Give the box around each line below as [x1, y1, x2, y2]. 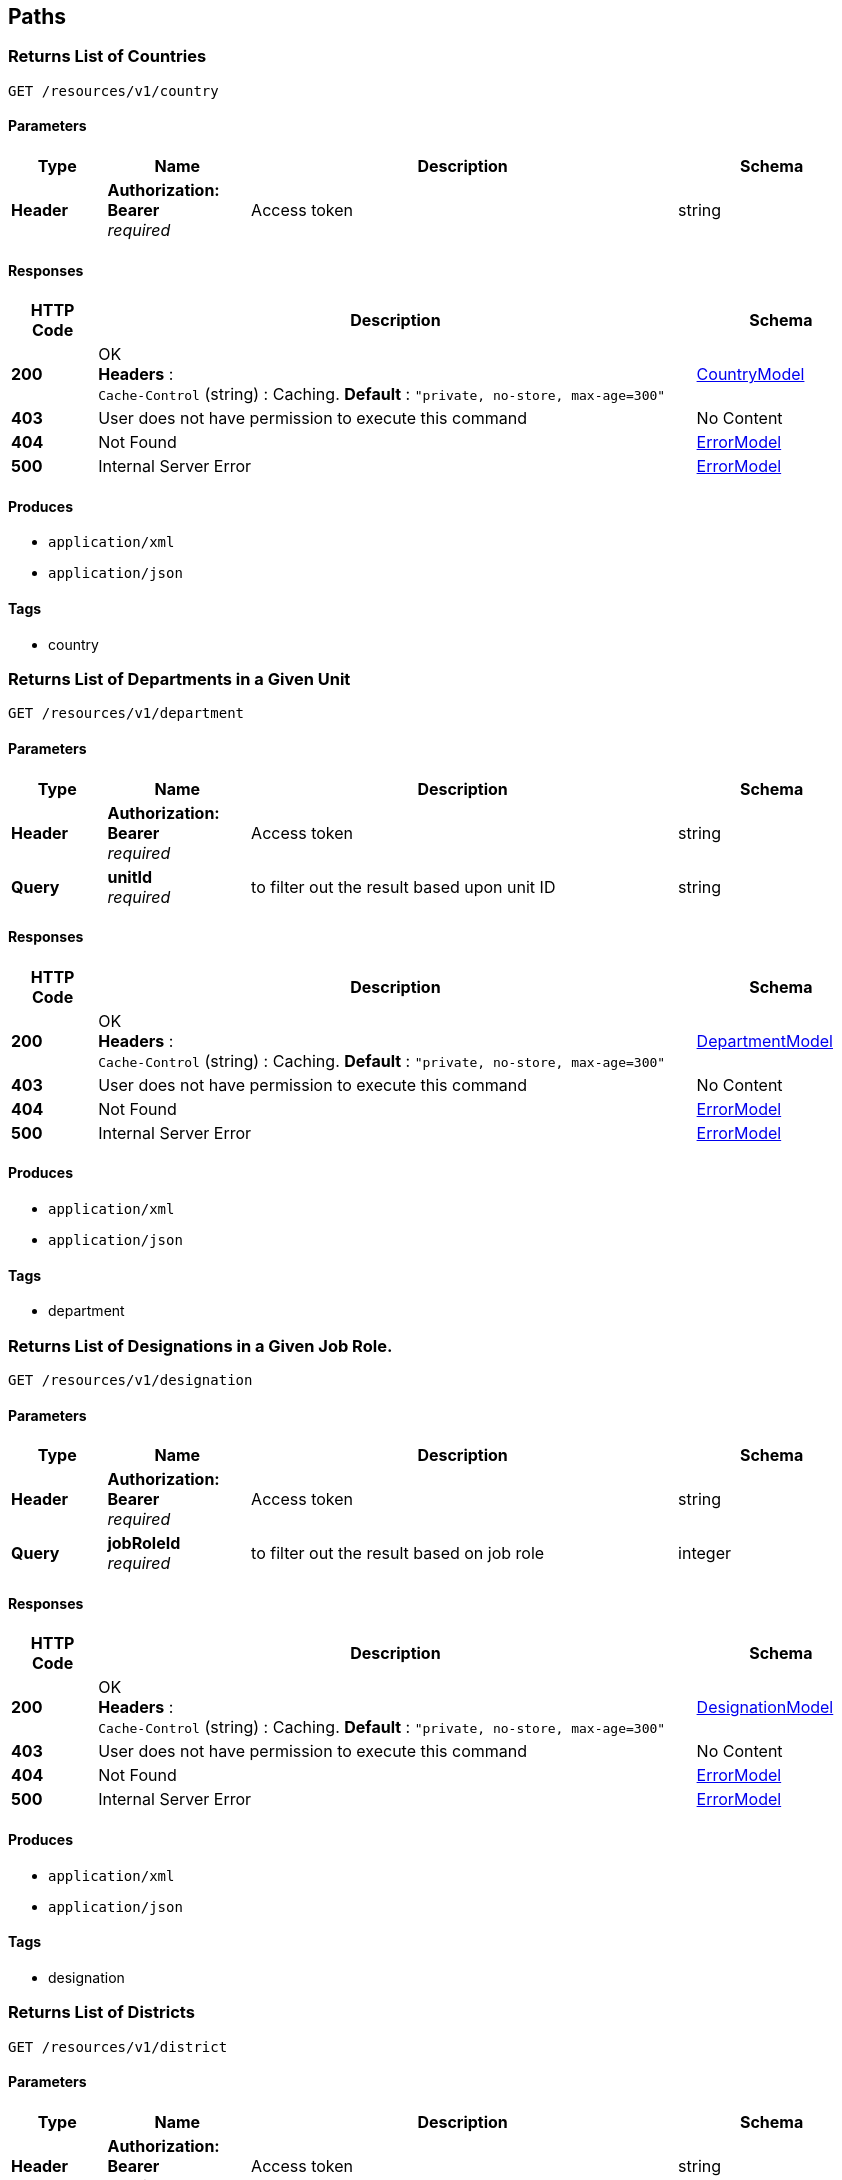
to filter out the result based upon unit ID [251, 876, 556, 897]
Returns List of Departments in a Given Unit [8, 669, 351, 690]
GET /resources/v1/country [8, 82, 219, 99]
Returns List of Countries [8, 46, 207, 67]
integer [678, 1543, 732, 1564]
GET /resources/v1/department [8, 705, 245, 722]
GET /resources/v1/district [8, 2038, 228, 2055]
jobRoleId [107, 1533, 181, 1554]
